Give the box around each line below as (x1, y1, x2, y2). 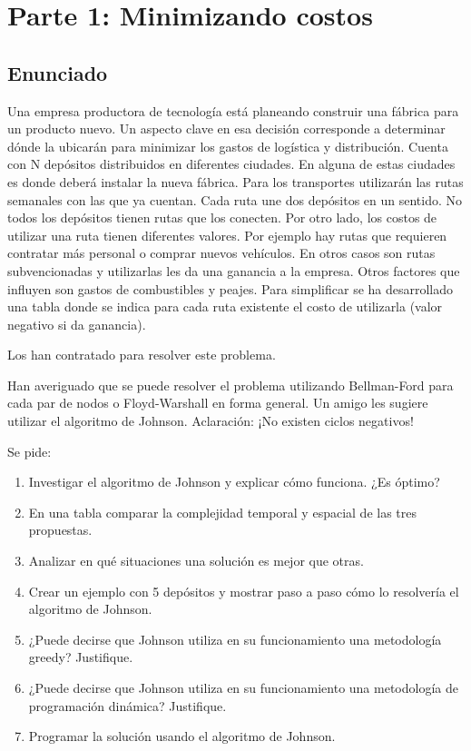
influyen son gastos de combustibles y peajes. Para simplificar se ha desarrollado (7, 279, 454, 298)
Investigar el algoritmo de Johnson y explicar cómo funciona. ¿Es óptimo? (28, 472, 440, 491)
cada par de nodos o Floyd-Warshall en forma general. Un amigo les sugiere (7, 393, 428, 412)
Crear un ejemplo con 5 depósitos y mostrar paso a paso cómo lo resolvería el (28, 581, 459, 600)
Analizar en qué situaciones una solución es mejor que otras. (28, 551, 364, 570)
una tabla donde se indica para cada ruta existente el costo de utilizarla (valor (7, 297, 443, 316)
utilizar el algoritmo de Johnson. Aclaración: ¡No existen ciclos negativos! (7, 411, 414, 430)
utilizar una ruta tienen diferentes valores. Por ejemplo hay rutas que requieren (7, 225, 447, 244)
